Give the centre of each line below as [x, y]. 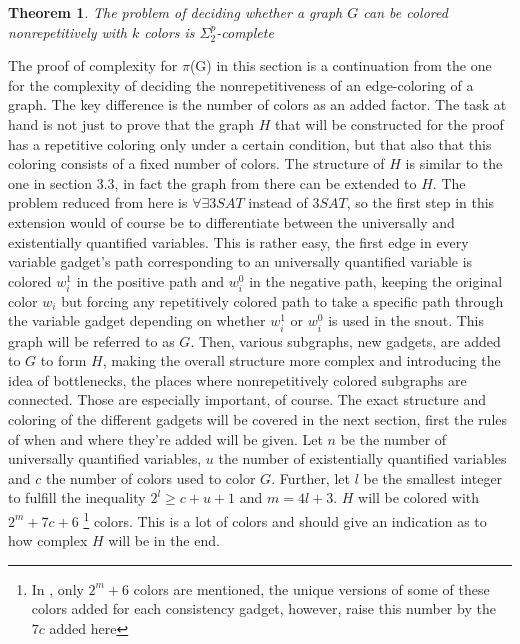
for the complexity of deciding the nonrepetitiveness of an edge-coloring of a [241, 84]
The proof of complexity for [93, 65]
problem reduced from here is [98, 202]
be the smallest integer [433, 477]
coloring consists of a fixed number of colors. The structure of [196, 163]
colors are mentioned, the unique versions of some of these [311, 588]
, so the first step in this [420, 202]
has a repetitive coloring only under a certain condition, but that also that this [250, 143]
